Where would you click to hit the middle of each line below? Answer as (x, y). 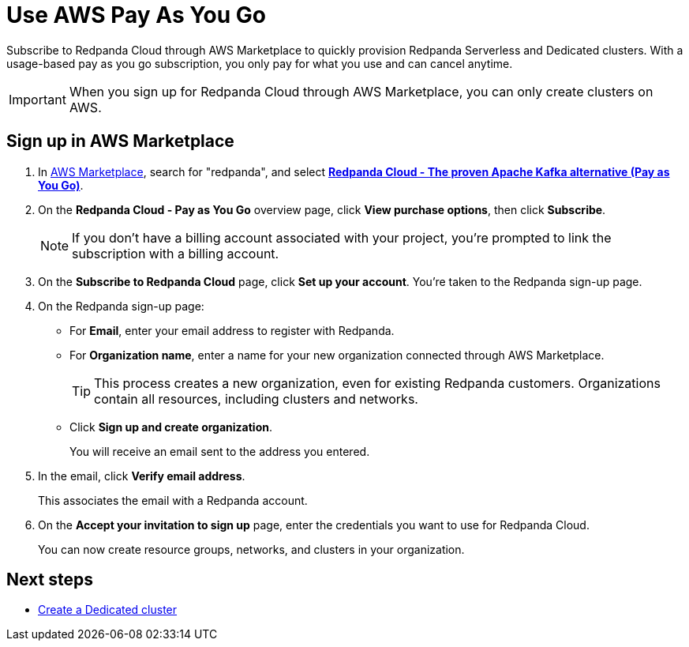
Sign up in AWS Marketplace (120, 141)
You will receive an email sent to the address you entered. (220, 451)
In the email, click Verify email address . (142, 476)
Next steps (50, 580)
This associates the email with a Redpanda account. (173, 500)
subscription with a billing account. (176, 253)
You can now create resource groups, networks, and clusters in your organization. (251, 549)
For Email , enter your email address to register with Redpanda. (232, 330)
